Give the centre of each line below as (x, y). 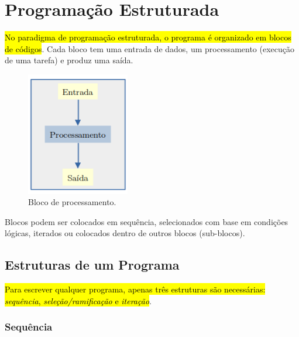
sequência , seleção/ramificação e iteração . (78, 300)
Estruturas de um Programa (92, 265)
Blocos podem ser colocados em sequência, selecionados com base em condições (147, 221)
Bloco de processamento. (72, 202)
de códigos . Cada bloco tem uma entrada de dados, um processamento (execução (150, 48)
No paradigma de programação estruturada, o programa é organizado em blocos (148, 37)
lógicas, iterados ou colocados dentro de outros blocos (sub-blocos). (125, 233)
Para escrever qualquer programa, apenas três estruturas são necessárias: (135, 289)
